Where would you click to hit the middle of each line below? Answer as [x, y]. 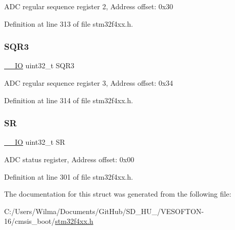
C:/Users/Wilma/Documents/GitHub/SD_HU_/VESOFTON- [104, 211]
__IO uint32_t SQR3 [39, 65]
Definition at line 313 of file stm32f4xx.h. [69, 23]
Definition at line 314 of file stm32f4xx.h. [69, 100]
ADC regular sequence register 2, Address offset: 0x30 [89, 6]
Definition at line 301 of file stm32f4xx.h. [69, 176]
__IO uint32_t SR [35, 142]
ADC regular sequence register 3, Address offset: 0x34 [89, 83]
